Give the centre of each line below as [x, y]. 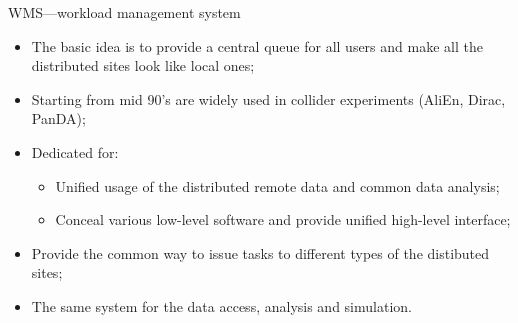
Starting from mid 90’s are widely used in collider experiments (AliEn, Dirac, [268, 98]
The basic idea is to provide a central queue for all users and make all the [257, 45]
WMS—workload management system [124, 12]
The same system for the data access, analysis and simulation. [221, 305]
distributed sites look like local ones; [143, 65]
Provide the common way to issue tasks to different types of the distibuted [260, 252]
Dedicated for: [75, 151]
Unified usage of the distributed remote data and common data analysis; [277, 185]
